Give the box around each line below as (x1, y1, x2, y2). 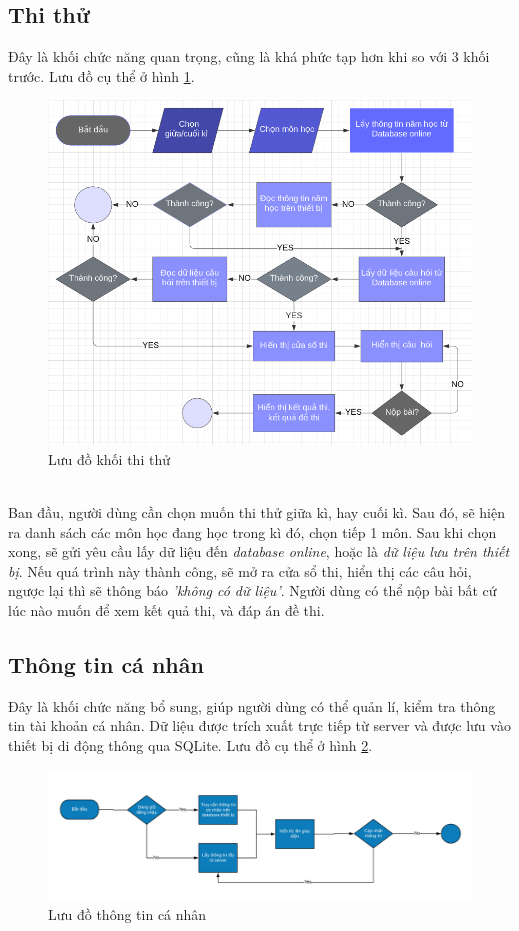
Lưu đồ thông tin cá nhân (48, 904, 207, 925)
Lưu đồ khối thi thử (48, 448, 170, 469)
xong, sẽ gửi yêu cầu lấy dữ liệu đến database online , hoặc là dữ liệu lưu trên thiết (8, 541, 510, 562)
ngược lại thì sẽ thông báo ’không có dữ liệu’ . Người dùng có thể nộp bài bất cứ (8, 580, 497, 601)
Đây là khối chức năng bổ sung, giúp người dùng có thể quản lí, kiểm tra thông (8, 695, 496, 716)
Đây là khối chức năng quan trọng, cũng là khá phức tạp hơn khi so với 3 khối (8, 46, 490, 67)
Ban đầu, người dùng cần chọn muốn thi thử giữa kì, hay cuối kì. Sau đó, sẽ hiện (8, 502, 505, 523)
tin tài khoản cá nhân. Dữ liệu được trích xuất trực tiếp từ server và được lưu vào (8, 715, 511, 736)
